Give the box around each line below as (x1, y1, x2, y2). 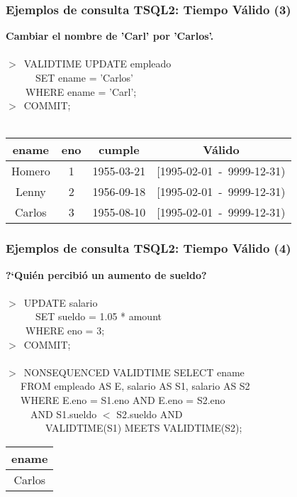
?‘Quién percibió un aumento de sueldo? (6, 267, 207, 282)
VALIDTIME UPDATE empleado (23, 56, 172, 71)
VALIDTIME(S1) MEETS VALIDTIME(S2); (45, 420, 242, 435)
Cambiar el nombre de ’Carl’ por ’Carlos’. (6, 28, 214, 43)
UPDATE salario (23, 295, 98, 310)
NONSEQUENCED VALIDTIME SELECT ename (23, 364, 245, 379)
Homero (11, 163, 50, 180)
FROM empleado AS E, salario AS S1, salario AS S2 (20, 378, 250, 393)
